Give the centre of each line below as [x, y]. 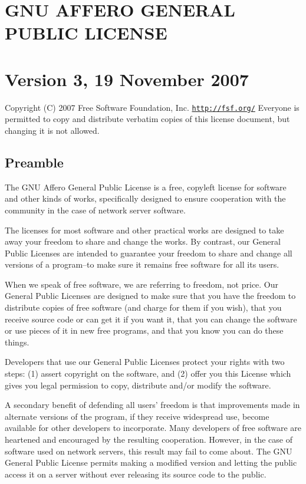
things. [17, 342]
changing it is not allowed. [52, 130]
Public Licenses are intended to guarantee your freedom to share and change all [149, 253]
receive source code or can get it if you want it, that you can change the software [151, 319]
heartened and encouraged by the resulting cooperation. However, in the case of [149, 439]
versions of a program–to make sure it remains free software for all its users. [142, 264]
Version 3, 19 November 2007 [127, 79]
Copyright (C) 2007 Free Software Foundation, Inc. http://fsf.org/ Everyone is [152, 107]
